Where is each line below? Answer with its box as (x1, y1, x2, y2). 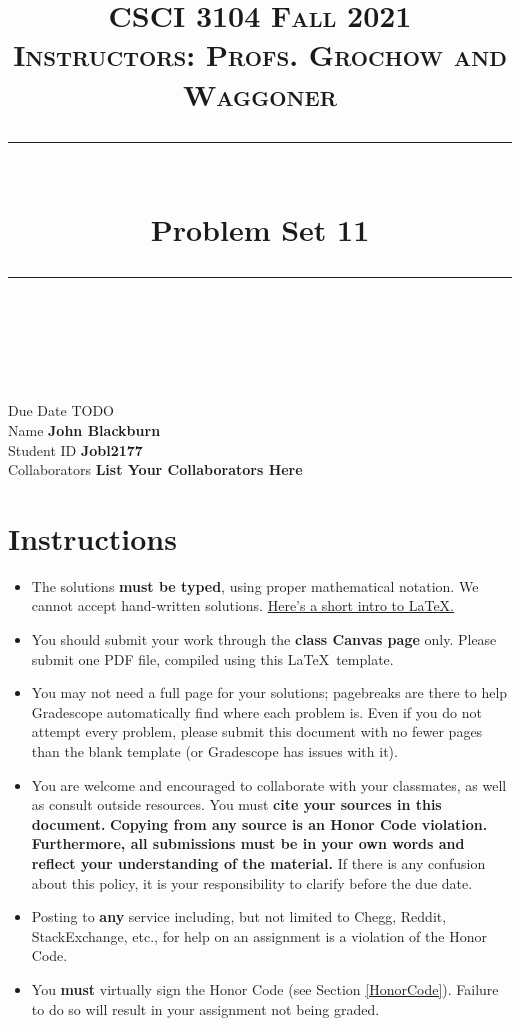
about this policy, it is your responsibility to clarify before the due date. (31, 872, 473, 893)
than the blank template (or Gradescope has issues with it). (31, 740, 398, 761)
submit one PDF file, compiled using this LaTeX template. (31, 648, 394, 669)
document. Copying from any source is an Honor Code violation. (31, 813, 488, 834)
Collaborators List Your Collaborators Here (8, 459, 303, 480)
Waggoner (183, 73, 337, 114)
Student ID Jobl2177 (8, 439, 143, 460)
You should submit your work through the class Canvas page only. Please (31, 629, 497, 649)
